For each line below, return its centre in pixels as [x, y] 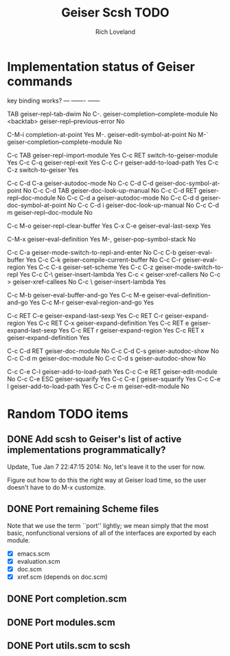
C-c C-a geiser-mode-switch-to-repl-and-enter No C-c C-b [92, 252]
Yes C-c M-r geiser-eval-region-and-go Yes [92, 302]
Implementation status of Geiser [101, 66]
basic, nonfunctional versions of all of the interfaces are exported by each [112, 533]
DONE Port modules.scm [61, 622]
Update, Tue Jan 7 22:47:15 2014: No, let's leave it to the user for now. [106, 467]
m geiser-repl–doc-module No [50, 212]
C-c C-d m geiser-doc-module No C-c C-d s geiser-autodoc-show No [106, 358]
